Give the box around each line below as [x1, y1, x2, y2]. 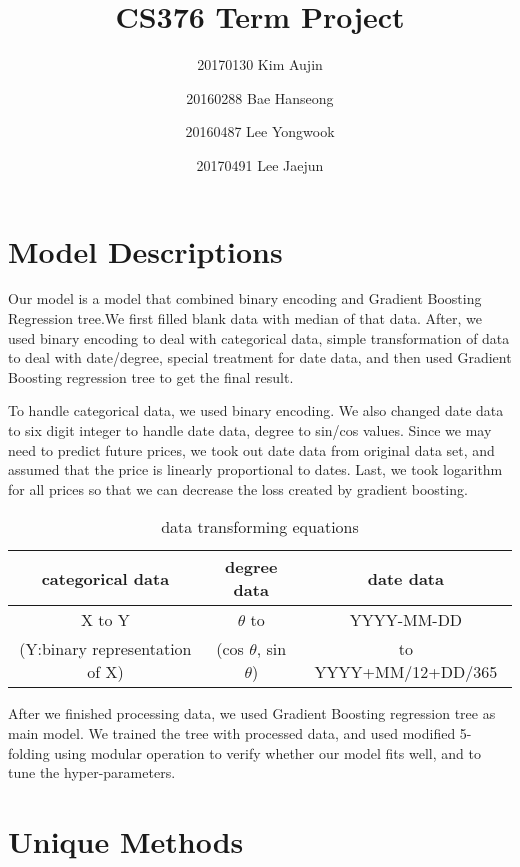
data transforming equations [161, 515, 359, 539]
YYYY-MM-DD [349, 608, 463, 632]
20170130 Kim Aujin [197, 54, 323, 75]
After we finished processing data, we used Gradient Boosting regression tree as [8, 703, 496, 724]
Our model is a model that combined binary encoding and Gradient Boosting [8, 288, 482, 309]
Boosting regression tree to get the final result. [8, 366, 294, 387]
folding [8, 742, 50, 763]
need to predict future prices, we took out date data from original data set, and [8, 439, 495, 460]
